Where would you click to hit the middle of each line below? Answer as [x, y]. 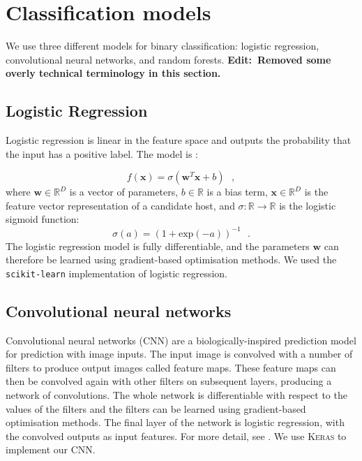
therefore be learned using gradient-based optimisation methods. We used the [171, 259]
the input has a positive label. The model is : [102, 153]
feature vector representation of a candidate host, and [120, 205]
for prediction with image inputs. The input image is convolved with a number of [179, 354]
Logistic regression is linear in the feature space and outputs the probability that [179, 140]
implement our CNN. [51, 449]
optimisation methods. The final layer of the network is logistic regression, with [175, 422]
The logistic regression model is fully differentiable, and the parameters [158, 246]
